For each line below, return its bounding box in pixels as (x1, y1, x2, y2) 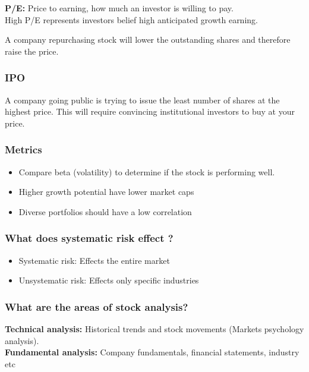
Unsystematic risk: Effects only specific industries (18, 274, 199, 286)
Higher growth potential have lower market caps (18, 185, 194, 198)
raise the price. (5, 45, 59, 57)
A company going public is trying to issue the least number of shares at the (5, 93, 280, 106)
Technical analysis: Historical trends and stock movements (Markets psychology (5, 323, 304, 335)
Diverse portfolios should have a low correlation (18, 205, 192, 217)
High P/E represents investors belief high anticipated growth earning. (5, 13, 258, 26)
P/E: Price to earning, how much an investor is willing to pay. (5, 2, 234, 14)
